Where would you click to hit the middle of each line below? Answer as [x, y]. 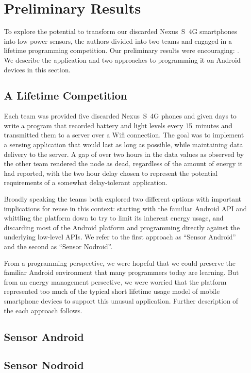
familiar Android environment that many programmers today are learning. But [122, 272]
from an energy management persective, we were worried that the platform [115, 281]
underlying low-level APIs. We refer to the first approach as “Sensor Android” [120, 237]
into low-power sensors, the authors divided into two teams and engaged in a [118, 41]
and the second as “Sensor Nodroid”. [58, 246]
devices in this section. [37, 69]
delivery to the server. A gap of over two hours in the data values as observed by [124, 154]
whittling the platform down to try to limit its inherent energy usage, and [114, 218]
